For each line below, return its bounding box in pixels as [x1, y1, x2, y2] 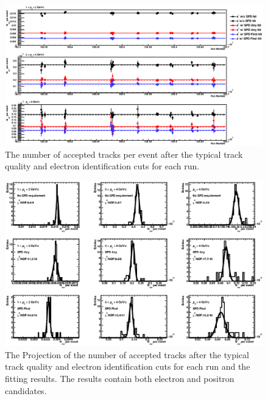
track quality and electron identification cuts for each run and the [5, 360, 250, 373]
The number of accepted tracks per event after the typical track [5, 147, 243, 160]
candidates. [5, 384, 47, 397]
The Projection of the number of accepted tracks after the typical [5, 348, 249, 361]
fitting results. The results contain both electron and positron [5, 372, 234, 385]
